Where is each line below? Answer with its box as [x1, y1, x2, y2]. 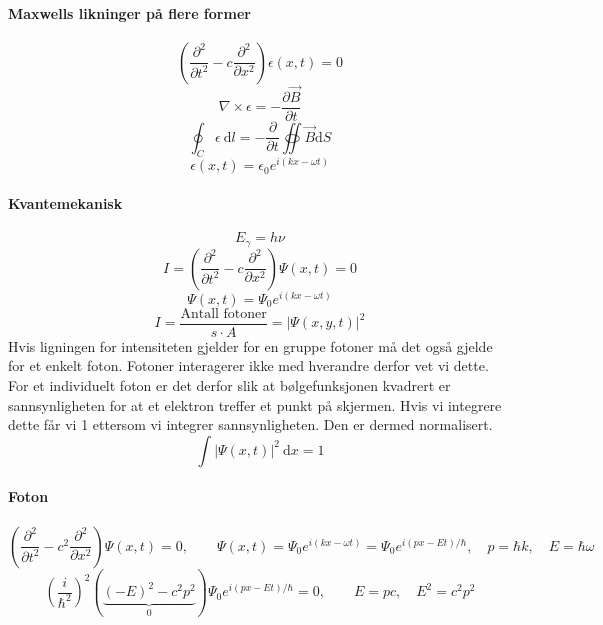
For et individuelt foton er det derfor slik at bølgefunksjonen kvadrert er [8, 375, 451, 395]
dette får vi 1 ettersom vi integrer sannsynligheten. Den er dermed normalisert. [8, 414, 493, 435]
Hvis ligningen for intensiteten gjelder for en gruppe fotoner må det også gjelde [8, 335, 493, 356]
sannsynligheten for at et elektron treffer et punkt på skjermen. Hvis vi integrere [8, 394, 502, 415]
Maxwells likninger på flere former [8, 2, 251, 23]
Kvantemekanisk [8, 193, 123, 214]
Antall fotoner [180, 306, 267, 321]
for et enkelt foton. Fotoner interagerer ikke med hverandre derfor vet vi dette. [8, 355, 489, 376]
